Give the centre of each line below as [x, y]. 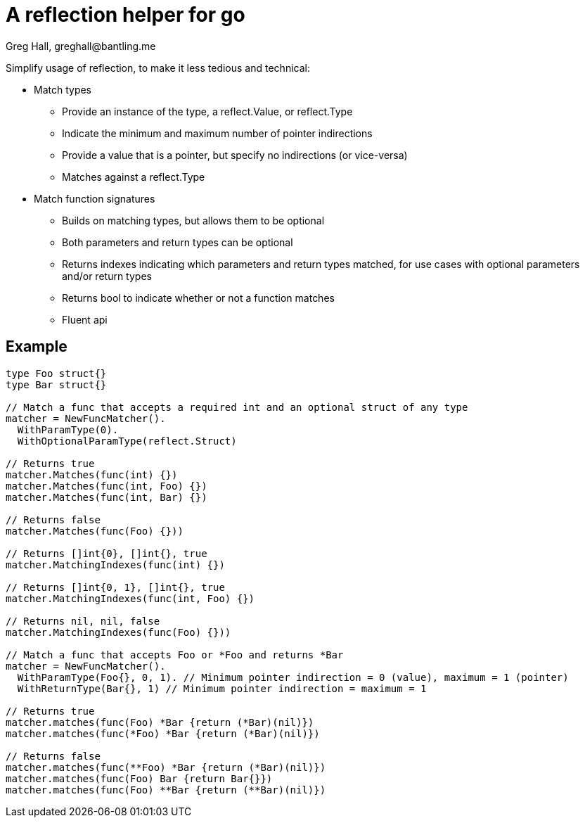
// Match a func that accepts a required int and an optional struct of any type [237, 407]
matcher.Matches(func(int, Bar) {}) [107, 497]
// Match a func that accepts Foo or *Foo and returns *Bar [175, 655]
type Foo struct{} [56, 373]
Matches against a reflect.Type [134, 177]
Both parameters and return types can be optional [178, 242]
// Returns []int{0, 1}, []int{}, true [115, 587]
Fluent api [85, 319]
